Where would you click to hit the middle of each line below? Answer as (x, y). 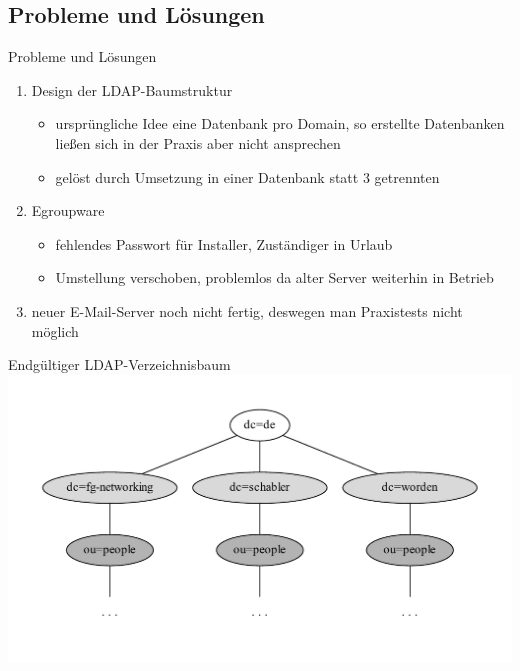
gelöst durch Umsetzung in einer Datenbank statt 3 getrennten (247, 176)
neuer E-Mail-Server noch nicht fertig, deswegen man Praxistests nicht (247, 310)
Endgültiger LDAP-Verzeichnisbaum (119, 364)
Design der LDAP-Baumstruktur (132, 89)
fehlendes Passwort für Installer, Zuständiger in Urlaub (224, 243)
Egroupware (68, 210)
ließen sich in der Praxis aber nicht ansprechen (198, 142)
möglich (55, 330)
